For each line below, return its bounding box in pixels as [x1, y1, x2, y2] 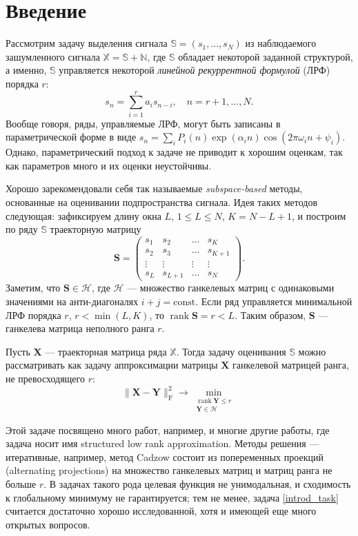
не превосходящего [6, 371, 85, 385]
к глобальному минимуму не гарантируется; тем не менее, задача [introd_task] [6, 490, 339, 504]
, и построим [291, 208, 346, 223]
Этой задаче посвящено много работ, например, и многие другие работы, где [6, 422, 330, 437]
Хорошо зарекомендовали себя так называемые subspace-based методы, [6, 181, 303, 196]
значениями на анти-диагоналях [6, 293, 139, 308]
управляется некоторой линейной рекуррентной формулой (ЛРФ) [59, 63, 330, 77]
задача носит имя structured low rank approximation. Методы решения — [6, 436, 319, 451]
